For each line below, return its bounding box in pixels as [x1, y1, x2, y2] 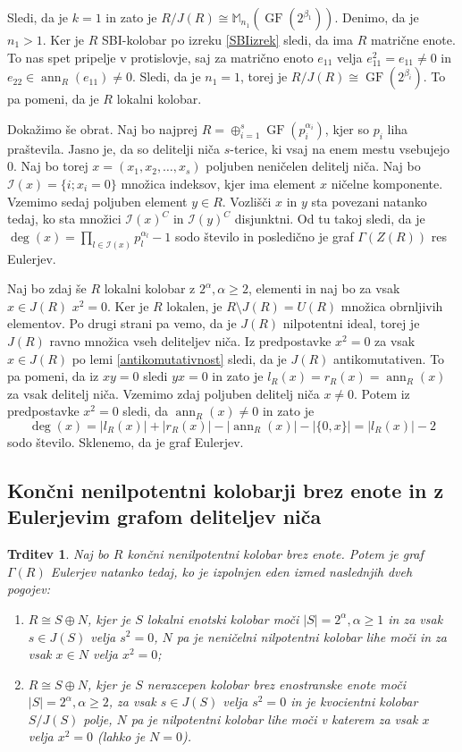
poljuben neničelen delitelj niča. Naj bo [206, 156, 421, 175]
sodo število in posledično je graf [174, 226, 354, 245]
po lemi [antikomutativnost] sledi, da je [71, 349, 287, 368]
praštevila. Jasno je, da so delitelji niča [7, 139, 221, 157]
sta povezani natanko [311, 191, 427, 210]
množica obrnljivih [340, 296, 443, 315]
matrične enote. [371, 30, 456, 48]
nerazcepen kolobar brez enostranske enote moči [147, 674, 406, 693]
